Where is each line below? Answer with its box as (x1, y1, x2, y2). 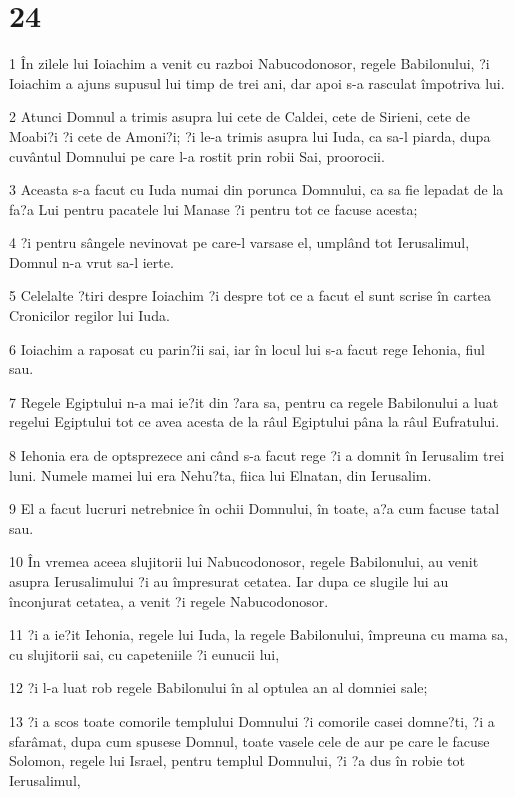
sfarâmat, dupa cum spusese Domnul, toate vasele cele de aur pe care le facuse (9, 730, 490, 751)
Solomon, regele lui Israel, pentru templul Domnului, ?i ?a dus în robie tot (9, 750, 465, 771)
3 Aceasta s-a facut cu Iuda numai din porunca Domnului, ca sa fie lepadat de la (9, 179, 504, 200)
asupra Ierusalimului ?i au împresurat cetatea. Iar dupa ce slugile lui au (9, 571, 449, 591)
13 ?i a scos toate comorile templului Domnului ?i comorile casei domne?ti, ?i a (9, 710, 495, 731)
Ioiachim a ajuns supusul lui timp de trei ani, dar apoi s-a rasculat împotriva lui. (9, 72, 505, 93)
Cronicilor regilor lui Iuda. (9, 305, 170, 326)
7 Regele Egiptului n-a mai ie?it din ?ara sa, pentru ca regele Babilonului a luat (9, 391, 499, 412)
